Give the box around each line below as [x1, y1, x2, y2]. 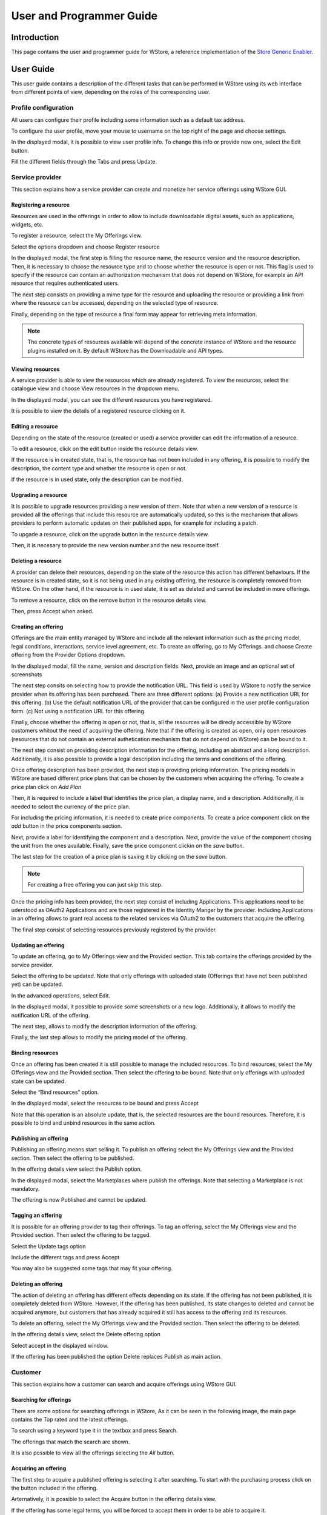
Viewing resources [11, 365, 60, 373]
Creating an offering [11, 623, 64, 630]
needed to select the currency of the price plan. [11, 803, 131, 810]
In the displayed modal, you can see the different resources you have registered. [11, 396, 212, 403]
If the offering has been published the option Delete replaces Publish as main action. [11, 1353, 222, 1360]
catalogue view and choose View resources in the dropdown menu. [11, 385, 180, 392]
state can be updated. [11, 1077, 66, 1085]
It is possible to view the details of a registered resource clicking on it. [11, 407, 186, 415]
